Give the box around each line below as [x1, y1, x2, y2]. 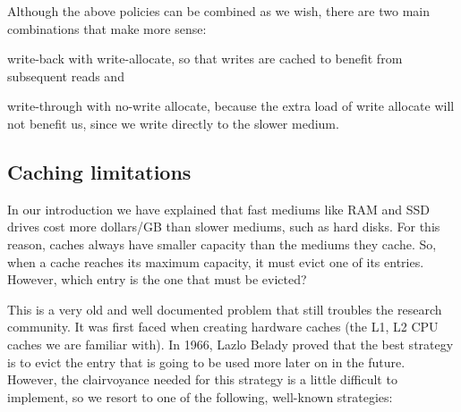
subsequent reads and [7, 66, 124, 85]
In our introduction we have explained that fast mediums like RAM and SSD [7, 199, 430, 218]
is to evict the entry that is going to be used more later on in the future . [7, 352, 406, 371]
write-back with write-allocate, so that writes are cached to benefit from [7, 49, 403, 68]
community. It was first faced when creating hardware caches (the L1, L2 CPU [7, 317, 439, 336]
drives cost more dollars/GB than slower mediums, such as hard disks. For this [7, 217, 440, 236]
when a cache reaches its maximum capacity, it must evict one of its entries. [7, 252, 424, 271]
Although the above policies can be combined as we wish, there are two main [7, 2, 430, 20]
